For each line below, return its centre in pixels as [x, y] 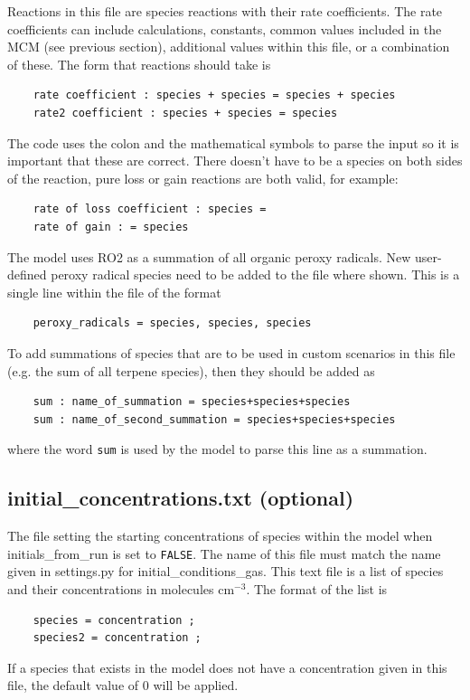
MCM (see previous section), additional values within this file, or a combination [229, 47]
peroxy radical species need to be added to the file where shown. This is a [255, 274]
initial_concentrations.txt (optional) [181, 498]
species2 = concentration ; [117, 638]
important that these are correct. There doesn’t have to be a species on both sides [235, 161]
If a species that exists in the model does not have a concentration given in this [227, 667]
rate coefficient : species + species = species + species [214, 95]
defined [27, 274]
